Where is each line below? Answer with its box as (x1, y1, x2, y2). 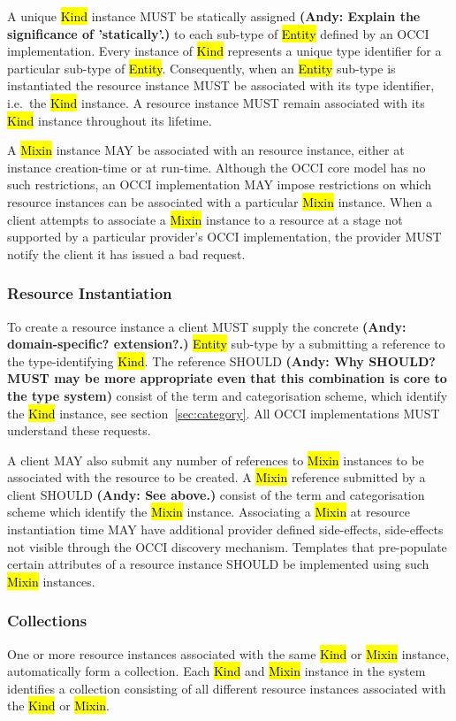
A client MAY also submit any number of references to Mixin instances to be (7, 450, 424, 469)
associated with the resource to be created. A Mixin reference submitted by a (7, 468, 426, 487)
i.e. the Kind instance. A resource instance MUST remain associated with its (7, 93, 425, 111)
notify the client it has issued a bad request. (7, 244, 246, 263)
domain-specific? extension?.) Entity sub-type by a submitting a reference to (7, 334, 445, 353)
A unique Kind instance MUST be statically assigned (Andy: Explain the (7, 7, 421, 25)
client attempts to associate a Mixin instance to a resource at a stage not (7, 210, 403, 228)
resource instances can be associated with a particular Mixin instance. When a (7, 192, 432, 211)
